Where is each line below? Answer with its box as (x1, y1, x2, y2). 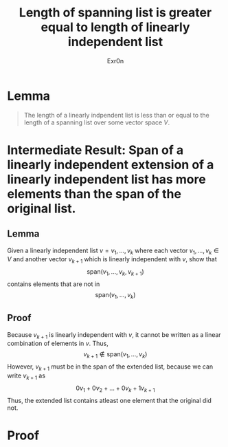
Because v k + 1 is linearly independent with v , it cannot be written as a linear (7, 330, 221, 340)
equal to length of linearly (41, 19, 190, 35)
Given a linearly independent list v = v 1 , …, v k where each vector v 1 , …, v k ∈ (7, 246, 220, 256)
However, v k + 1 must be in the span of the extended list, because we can (7, 362, 214, 373)
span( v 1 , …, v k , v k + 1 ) (87, 268, 144, 278)
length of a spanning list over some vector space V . (23, 118, 170, 127)
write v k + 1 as (7, 371, 46, 381)
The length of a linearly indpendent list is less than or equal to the (23, 111, 209, 119)
